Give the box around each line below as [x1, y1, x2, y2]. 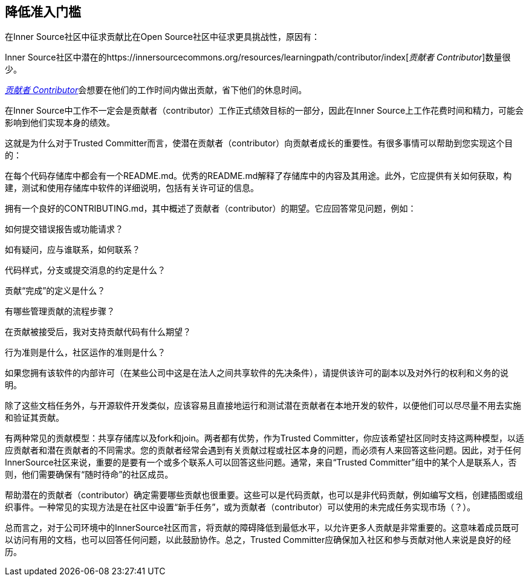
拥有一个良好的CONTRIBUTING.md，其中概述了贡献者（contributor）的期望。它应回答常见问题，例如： [5, 203, 417, 214]
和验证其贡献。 [5, 412, 64, 423]
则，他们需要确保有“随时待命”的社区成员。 [5, 469, 174, 480]
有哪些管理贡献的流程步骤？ [5, 306, 115, 317]
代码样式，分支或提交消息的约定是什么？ [5, 265, 166, 276]
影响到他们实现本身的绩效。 [5, 117, 115, 128]
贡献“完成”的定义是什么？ [5, 285, 106, 296]
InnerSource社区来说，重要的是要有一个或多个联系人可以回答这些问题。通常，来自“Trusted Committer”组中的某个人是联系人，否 [5, 457, 517, 468]
